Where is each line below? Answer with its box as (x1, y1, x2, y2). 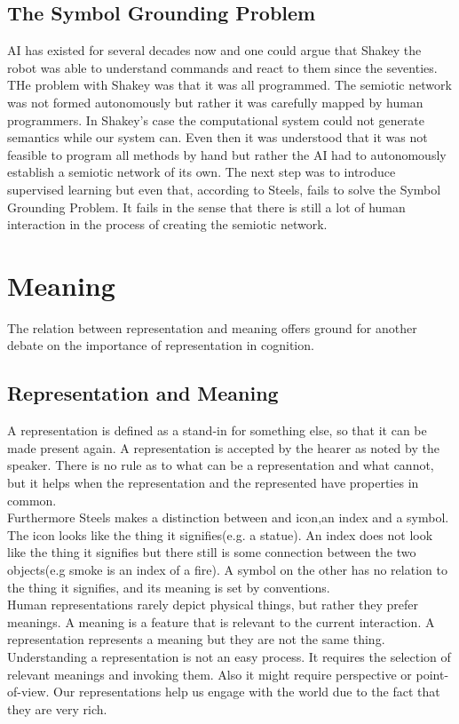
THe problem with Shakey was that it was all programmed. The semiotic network (7, 76, 452, 94)
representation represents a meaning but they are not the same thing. (7, 630, 385, 648)
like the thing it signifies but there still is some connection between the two (7, 543, 416, 561)
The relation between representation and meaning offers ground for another (7, 318, 417, 337)
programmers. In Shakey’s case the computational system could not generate (7, 110, 424, 129)
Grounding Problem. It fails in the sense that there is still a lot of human (7, 197, 406, 216)
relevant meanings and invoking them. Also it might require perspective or (7, 664, 412, 683)
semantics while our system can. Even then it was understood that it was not (7, 128, 428, 147)
